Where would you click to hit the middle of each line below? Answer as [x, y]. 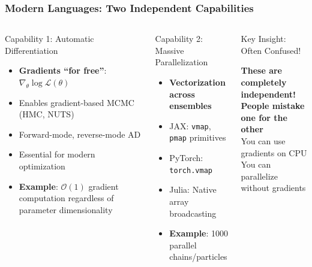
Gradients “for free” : [63, 70]
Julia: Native [193, 189]
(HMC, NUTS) [46, 114]
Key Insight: [263, 39]
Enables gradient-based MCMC [76, 102]
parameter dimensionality [66, 209]
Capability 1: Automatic [49, 39]
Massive [169, 50]
